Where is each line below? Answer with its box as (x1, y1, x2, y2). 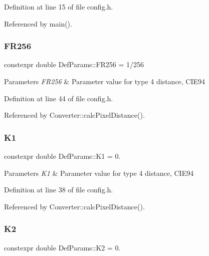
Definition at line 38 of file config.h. (4, 184, 113, 195)
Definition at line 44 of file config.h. (4, 93, 113, 103)
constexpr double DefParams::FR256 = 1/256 (4, 59, 144, 70)
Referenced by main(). (4, 18, 72, 29)
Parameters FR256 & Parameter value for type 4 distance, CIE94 (4, 76, 205, 86)
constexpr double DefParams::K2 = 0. (4, 242, 121, 252)
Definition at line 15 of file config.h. (4, 2, 113, 12)
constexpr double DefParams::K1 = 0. (4, 151, 121, 161)
